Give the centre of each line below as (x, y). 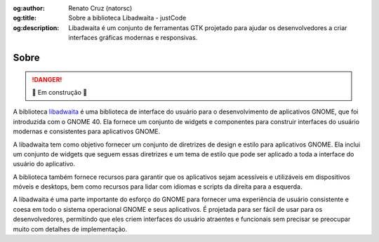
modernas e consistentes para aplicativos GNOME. (87, 132)
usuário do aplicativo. (44, 164)
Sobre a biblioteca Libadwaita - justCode (127, 18)
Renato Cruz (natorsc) (100, 8)
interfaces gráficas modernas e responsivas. (133, 38)
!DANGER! (47, 79)
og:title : (25, 18)
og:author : (29, 8)
